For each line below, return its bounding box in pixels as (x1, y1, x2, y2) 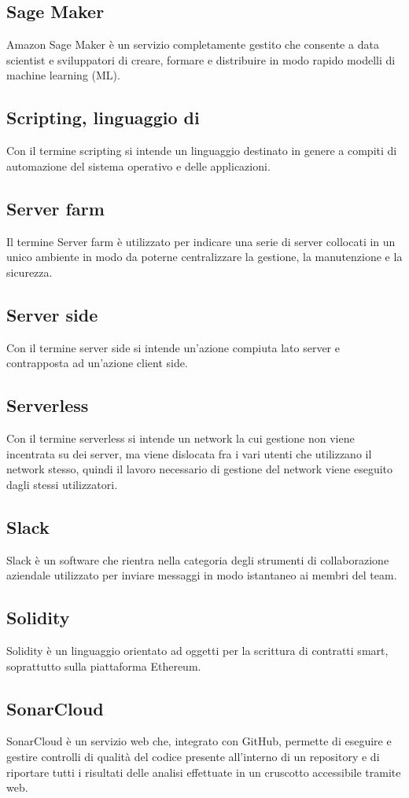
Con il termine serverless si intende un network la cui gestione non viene (6, 429, 355, 446)
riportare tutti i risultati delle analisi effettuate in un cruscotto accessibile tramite (6, 763, 401, 780)
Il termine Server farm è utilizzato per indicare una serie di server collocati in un (6, 233, 396, 249)
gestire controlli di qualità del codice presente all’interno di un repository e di (6, 748, 380, 764)
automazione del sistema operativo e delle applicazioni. (6, 157, 271, 174)
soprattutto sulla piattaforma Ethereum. (6, 657, 201, 674)
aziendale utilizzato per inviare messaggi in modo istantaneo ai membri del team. (6, 567, 397, 583)
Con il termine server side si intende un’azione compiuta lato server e (6, 339, 340, 355)
